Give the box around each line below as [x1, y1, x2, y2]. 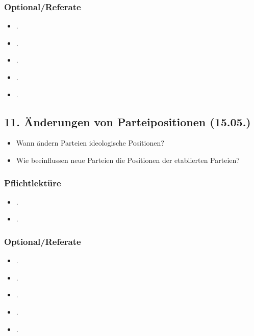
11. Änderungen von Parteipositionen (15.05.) [4, 114, 251, 129]
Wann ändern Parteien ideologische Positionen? [16, 137, 164, 148]
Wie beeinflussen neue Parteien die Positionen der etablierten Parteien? [16, 154, 240, 165]
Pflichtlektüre [4, 176, 61, 189]
